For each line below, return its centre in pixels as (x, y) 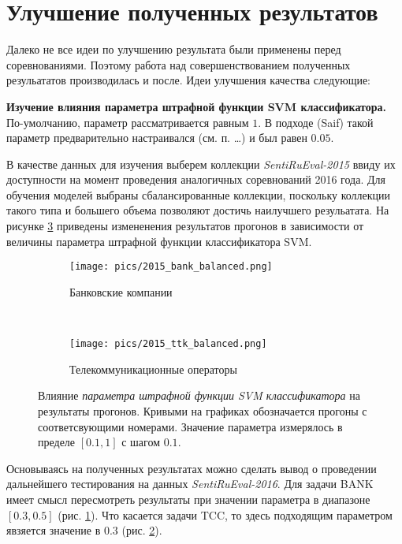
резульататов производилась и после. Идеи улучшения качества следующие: (189, 80)
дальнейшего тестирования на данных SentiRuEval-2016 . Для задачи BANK (190, 484)
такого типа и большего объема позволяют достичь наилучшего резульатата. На (198, 210)
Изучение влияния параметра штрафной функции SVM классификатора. (197, 106)
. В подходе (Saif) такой (316, 122)
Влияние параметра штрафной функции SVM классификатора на (199, 395)
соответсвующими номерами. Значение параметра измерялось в (190, 426)
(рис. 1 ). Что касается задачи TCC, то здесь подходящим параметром (225, 514)
